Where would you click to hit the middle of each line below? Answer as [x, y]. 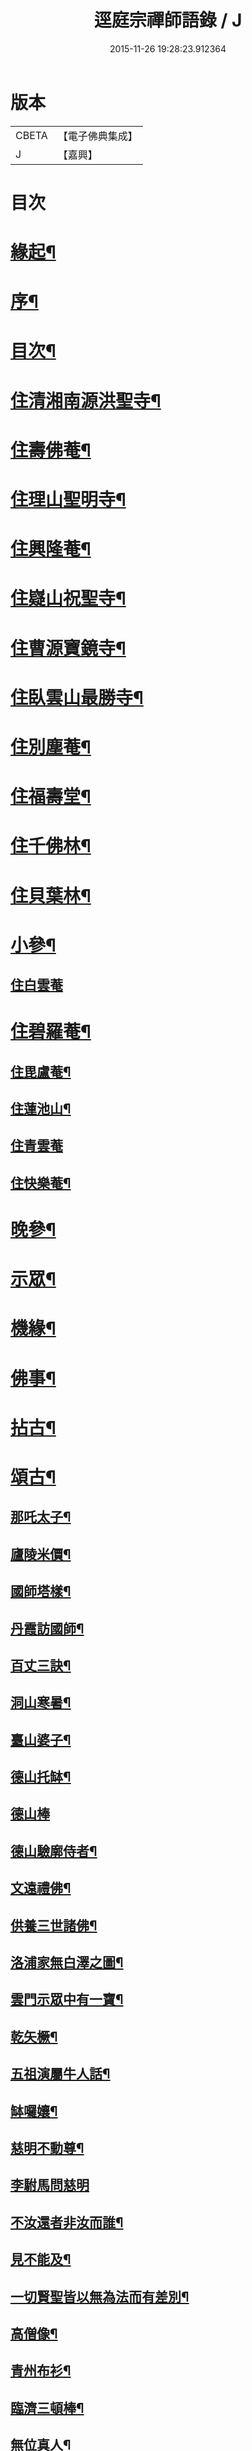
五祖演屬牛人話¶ [60, 2074]
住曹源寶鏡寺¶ [68, 648]
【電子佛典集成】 [97, 136]
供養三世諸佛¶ [54, 1925]
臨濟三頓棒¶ [47, 2407]
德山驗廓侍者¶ [54, 1851]
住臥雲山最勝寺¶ [77, 697]
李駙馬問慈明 [50, 2185]
